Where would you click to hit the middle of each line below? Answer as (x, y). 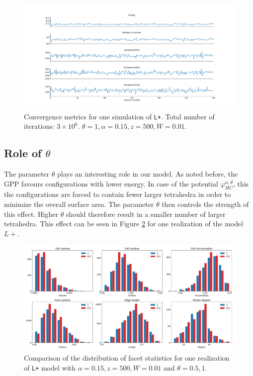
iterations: (39, 126)
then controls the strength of (205, 204)
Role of (23, 153)
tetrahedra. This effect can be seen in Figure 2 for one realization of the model (124, 224)
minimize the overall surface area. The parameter (79, 204)
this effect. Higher (31, 214)
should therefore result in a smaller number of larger (146, 214)
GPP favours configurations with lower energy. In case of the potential (111, 183)
